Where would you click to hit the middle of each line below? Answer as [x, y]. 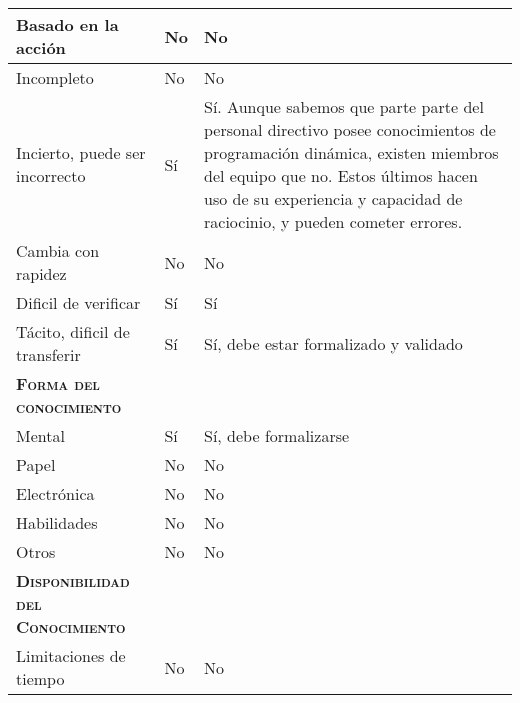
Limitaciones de [71, 655]
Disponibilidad [73, 580]
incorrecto [51, 175]
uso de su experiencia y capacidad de [333, 198]
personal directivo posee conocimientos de [350, 129]
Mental [40, 435]
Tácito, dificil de [73, 331]
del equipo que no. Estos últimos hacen [341, 175]
